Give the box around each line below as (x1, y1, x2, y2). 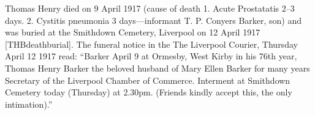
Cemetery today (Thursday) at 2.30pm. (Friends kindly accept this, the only (5, 86, 292, 98)
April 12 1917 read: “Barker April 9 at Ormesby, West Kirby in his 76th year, (5, 50, 297, 62)
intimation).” (5, 97, 53, 110)
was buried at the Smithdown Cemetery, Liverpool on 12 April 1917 (5, 26, 260, 39)
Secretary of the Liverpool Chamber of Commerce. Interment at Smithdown (5, 73, 290, 86)
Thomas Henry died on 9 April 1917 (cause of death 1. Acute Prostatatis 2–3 (5, 2, 295, 14)
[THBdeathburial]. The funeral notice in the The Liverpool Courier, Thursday (5, 37, 298, 50)
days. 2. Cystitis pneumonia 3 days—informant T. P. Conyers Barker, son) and (5, 13, 302, 26)
